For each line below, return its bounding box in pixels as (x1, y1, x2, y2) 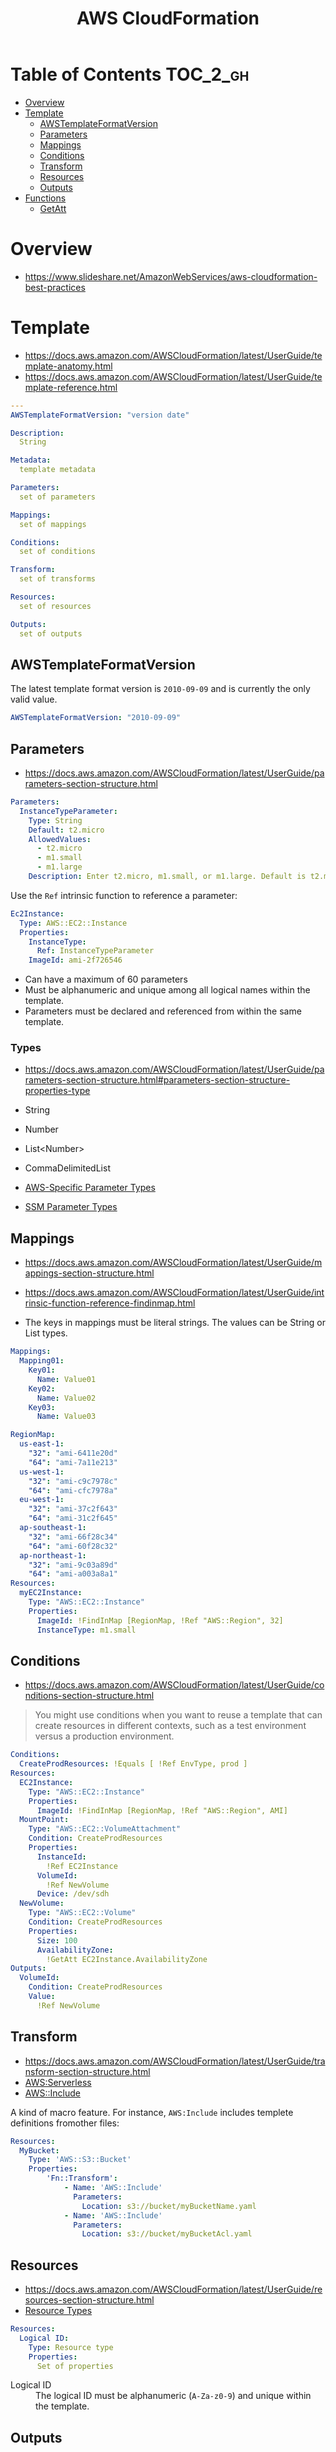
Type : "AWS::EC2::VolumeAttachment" (28, 1824, 182, 1834)
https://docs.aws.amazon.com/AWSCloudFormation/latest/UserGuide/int (24, 1287, 325, 1299)
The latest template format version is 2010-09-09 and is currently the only (10, 683, 311, 695)
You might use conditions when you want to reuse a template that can (34, 1709, 323, 1721)
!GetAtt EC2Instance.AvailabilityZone (46, 1954, 208, 1964)
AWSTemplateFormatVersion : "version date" (10, 410, 190, 420)
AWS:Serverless (24, 2076, 92, 2088)
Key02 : (28, 1383, 56, 1394)
